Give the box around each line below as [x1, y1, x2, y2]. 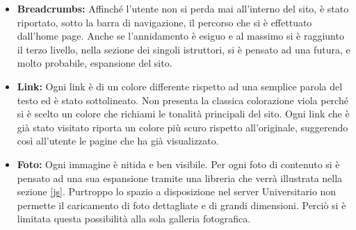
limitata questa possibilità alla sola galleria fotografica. [17, 211, 251, 226]
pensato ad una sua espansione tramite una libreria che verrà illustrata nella [17, 170, 343, 185]
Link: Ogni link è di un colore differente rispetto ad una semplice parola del [17, 79, 343, 93]
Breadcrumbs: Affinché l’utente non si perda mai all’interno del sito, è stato [17, 1, 349, 15]
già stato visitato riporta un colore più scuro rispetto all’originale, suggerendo [17, 120, 348, 134]
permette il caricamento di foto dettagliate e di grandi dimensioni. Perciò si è [17, 197, 346, 212]
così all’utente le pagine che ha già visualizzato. [17, 133, 219, 148]
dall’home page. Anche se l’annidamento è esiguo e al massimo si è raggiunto [17, 28, 344, 43]
